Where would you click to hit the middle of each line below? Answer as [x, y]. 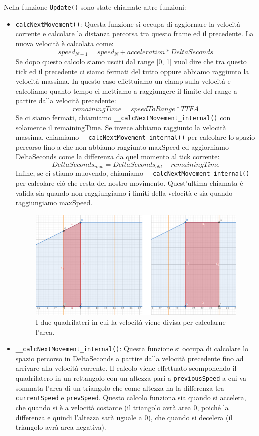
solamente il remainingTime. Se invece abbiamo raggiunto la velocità [121, 127]
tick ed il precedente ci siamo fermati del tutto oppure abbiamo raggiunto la [132, 71]
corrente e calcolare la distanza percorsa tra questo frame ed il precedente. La [135, 33]
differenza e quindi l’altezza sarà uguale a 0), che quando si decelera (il [124, 417]
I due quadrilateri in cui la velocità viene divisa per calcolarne [131, 322]
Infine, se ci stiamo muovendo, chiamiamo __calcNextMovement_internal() [133, 173]
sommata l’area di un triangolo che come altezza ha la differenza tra [120, 388]
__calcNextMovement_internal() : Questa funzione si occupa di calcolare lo [132, 349]
